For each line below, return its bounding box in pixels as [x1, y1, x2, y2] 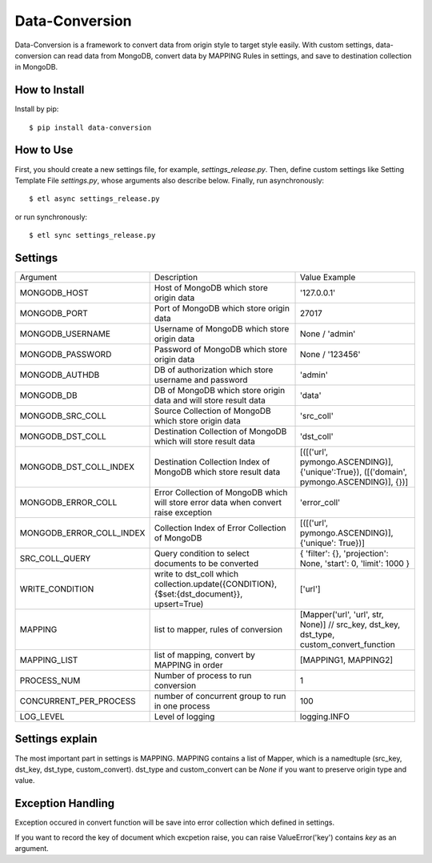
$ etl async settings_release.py [29, 195, 160, 203]
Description [154, 272, 198, 283]
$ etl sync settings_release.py [29, 231, 156, 240]
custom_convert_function [300, 639, 395, 650]
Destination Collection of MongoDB [154, 426, 287, 436]
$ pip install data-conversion [29, 122, 152, 132]
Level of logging [154, 711, 215, 722]
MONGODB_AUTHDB [19, 369, 100, 380]
